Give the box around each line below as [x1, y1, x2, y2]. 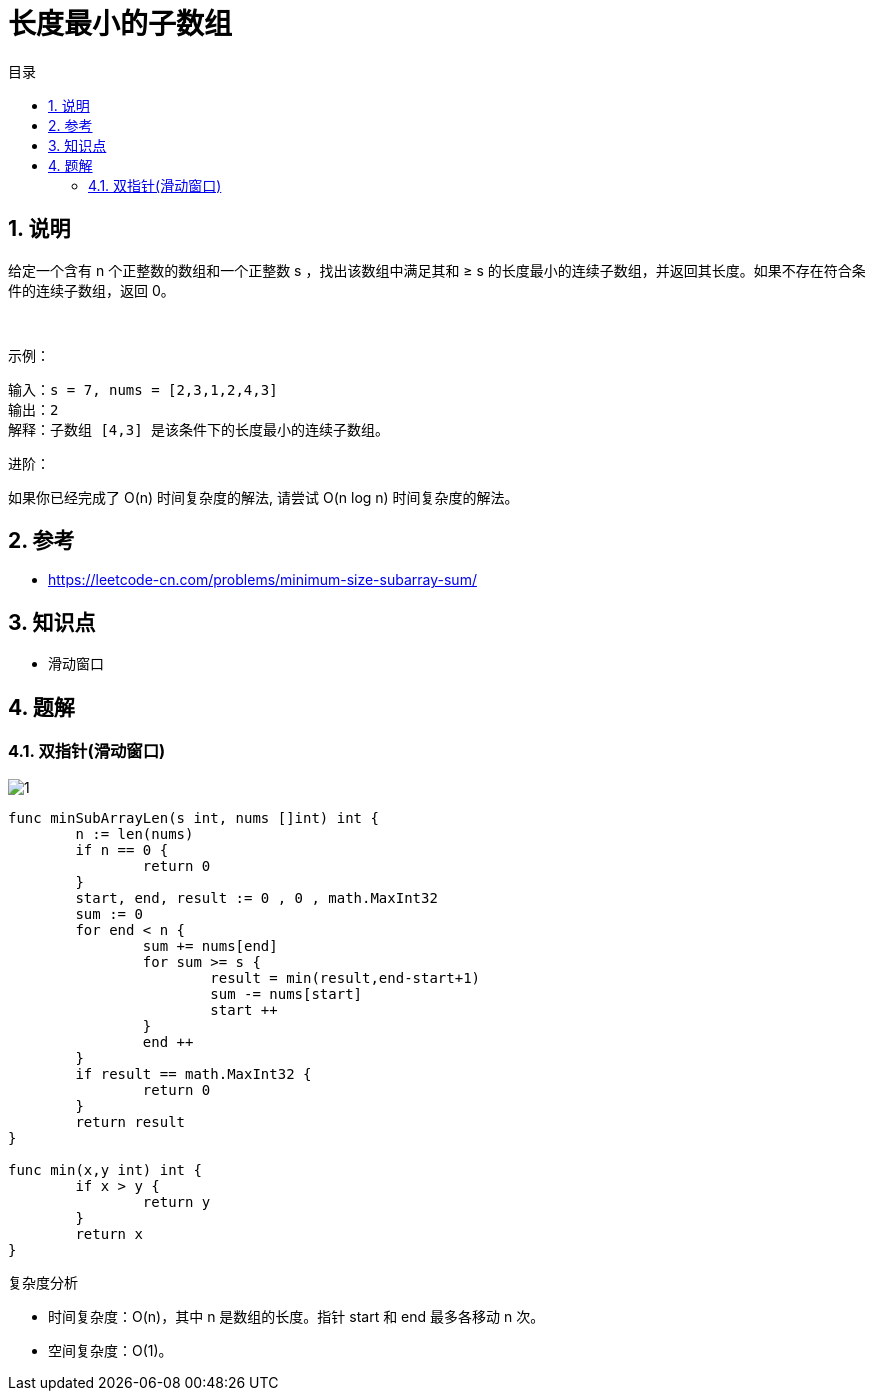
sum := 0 [75, 905, 143, 922]
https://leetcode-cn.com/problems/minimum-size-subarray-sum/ [48, 571, 477, 589]
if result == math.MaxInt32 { [75, 1065, 312, 1082]
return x [75, 1225, 143, 1242]
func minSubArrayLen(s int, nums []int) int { [8, 809, 379, 826]
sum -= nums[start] [210, 985, 363, 1002]
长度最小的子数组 [8, 7, 233, 41]
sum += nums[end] [142, 937, 278, 954]
